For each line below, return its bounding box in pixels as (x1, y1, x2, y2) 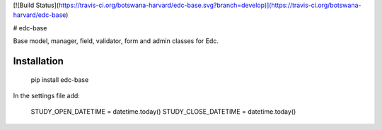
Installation (13, 55, 64, 67)
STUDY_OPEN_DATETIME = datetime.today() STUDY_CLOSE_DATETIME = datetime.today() (30, 107, 296, 116)
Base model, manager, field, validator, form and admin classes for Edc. (13, 37, 219, 45)
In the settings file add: (13, 91, 81, 100)
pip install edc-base (30, 75, 89, 84)
